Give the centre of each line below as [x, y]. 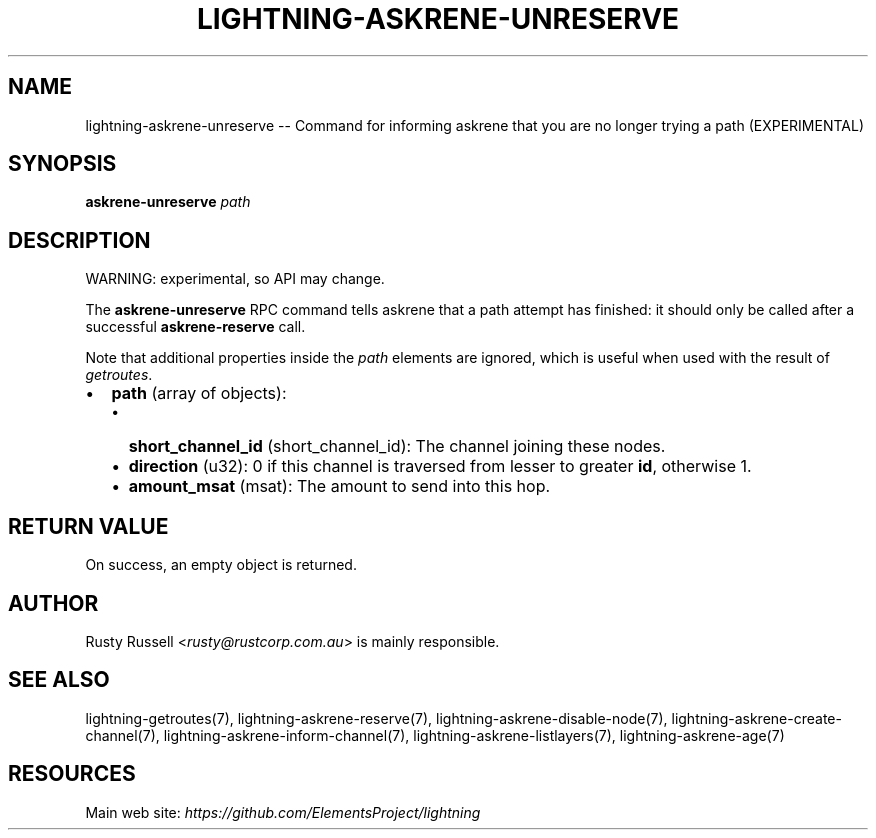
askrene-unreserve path [168, 202]
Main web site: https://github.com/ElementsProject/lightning [283, 812]
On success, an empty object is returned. [221, 565]
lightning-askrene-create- [756, 718]
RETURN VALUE [88, 526]
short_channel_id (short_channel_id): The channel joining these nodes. [397, 446]
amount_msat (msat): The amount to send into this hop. [339, 486]
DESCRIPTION [79, 240]
